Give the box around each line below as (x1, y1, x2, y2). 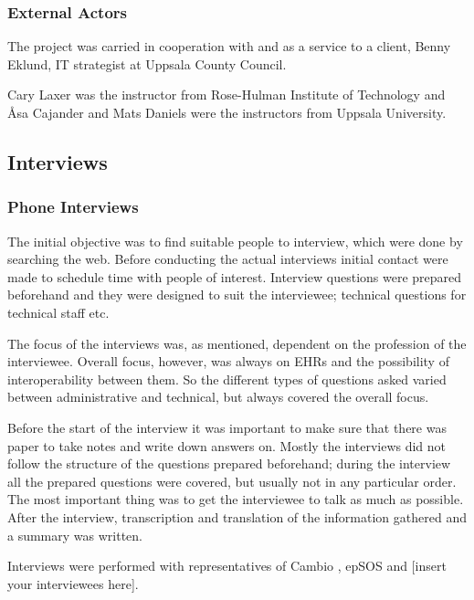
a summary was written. (7, 525, 142, 544)
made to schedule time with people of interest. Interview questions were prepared (7, 267, 462, 286)
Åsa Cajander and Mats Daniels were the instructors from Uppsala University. (7, 103, 447, 121)
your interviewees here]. (7, 574, 139, 593)
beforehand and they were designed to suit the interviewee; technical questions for (7, 285, 467, 304)
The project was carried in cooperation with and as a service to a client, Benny (7, 37, 451, 56)
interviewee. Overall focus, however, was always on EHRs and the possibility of (7, 352, 449, 371)
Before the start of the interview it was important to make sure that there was (7, 417, 447, 437)
